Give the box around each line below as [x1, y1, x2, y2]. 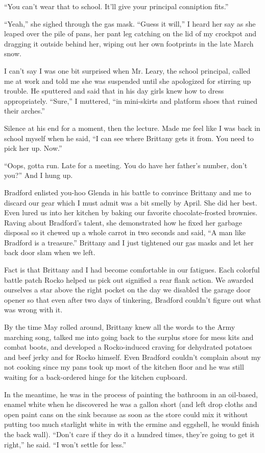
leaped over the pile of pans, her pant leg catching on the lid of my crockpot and [4, 28, 257, 39]
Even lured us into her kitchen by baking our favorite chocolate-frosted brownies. [4, 207, 258, 218]
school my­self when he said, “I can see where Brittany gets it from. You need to [4, 132, 254, 143]
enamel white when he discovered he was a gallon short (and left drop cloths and [4, 399, 257, 410]
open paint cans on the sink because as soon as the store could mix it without [4, 409, 248, 419]
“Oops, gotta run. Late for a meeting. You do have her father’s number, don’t [4, 160, 248, 170]
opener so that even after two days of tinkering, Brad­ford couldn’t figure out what [4, 294, 261, 305]
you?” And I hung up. [4, 170, 73, 180]
